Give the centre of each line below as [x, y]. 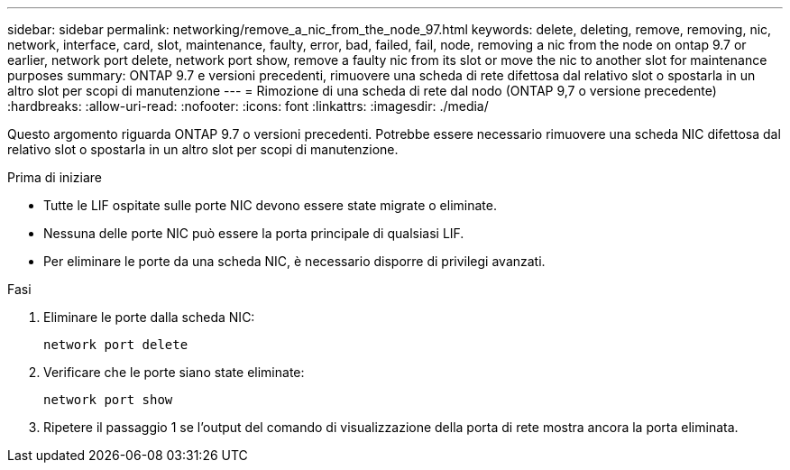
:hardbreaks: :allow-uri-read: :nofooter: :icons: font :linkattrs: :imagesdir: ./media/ [248, 106]
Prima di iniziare [55, 177]
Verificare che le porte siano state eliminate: [174, 372]
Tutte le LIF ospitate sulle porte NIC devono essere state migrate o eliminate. [270, 205]
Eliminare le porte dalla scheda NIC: [149, 317]
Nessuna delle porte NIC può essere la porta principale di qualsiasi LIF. [254, 233]
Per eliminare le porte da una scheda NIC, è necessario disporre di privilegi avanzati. [294, 261]
